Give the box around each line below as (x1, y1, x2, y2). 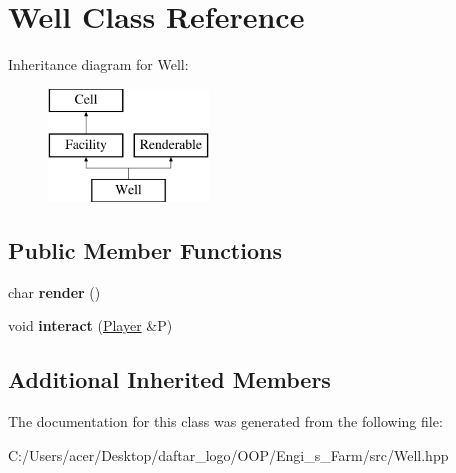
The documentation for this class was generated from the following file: (8, 411, 443, 432)
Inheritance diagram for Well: (8, 54, 189, 75)
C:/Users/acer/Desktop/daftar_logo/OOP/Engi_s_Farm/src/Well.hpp (8, 444, 449, 465)
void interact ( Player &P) (8, 315, 173, 336)
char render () (8, 281, 101, 302)
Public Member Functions (8, 235, 282, 266)
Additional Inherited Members (8, 364, 331, 395)
